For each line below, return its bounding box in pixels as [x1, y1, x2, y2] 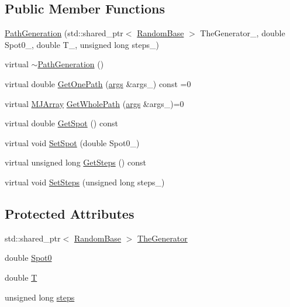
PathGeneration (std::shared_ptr [5, 27, 123, 39]
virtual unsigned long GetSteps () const [5, 156, 146, 168]
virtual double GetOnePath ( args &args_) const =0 [5, 77, 191, 89]
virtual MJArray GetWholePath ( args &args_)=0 [5, 97, 184, 109]
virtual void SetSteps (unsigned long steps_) [5, 175, 165, 188]
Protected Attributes [5, 204, 134, 222]
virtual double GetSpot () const [5, 117, 118, 129]
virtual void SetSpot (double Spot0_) [5, 136, 140, 149]
